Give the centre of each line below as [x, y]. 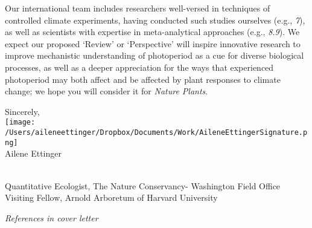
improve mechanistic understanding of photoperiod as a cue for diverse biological [154, 55]
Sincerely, [22, 111]
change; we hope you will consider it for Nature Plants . [107, 91]
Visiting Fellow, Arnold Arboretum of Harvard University [111, 197]
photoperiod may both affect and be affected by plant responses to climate [143, 79]
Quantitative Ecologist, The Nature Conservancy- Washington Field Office [143, 185]
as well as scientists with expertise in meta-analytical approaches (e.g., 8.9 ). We [152, 32]
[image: [20, 122]
